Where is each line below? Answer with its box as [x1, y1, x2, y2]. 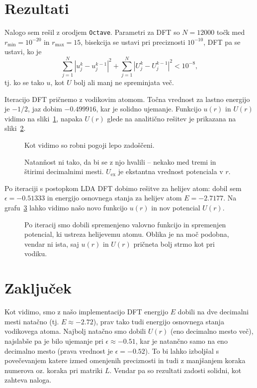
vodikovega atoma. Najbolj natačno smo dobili [4, 326, 146, 336]
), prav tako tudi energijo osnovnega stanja [93, 316, 224, 326]
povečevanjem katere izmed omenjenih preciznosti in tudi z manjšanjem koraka [4, 355, 246, 366]
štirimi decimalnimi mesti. [24, 166, 104, 177]
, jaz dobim [28, 103, 62, 114]
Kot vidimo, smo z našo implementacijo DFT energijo [4, 306, 169, 317]
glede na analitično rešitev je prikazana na [107, 113, 236, 123]
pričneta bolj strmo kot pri [133, 238, 215, 249]
